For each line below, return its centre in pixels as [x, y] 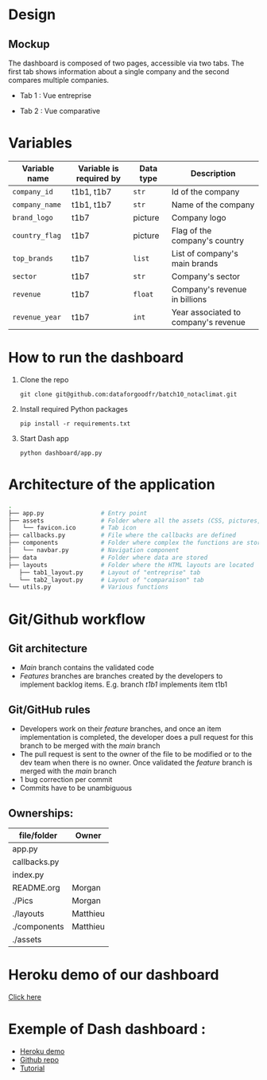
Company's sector [206, 276]
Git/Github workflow [77, 619]
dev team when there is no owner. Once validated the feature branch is [136, 763]
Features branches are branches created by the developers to [121, 676]
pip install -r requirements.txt [75, 424]
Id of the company [205, 191]
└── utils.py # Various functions [89, 587]
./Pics [23, 900]
